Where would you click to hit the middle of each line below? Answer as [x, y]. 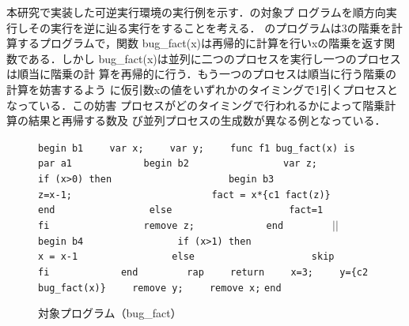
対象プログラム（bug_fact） [110, 313]
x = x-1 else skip [186, 257]
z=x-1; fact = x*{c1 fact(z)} [184, 195]
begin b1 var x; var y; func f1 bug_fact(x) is [197, 148]
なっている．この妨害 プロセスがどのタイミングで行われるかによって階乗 [196, 105]
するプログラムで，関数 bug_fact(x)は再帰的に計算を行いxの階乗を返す [201, 43]
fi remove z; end [161, 226]
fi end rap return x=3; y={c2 [203, 272]
